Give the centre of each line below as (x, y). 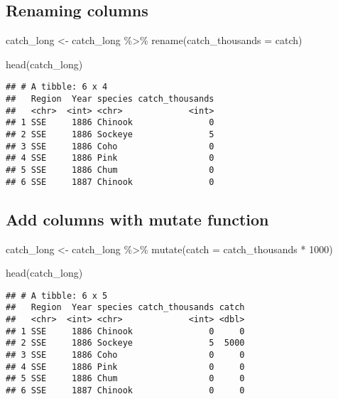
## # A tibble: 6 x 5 (57, 296)
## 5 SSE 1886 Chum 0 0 (125, 379)
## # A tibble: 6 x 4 (57, 87)
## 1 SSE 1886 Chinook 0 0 (125, 331)
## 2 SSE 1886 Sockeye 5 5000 (125, 343)
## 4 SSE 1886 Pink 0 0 (125, 367)
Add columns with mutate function (137, 219)
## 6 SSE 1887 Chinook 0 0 (125, 390)
